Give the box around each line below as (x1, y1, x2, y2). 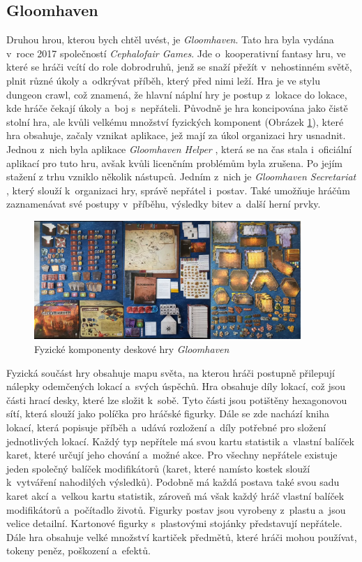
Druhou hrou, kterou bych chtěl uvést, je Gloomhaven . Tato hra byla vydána (6, 32, 334, 47)
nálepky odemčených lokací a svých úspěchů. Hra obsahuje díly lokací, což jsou (6, 379, 346, 394)
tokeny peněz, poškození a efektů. (6, 543, 151, 558)
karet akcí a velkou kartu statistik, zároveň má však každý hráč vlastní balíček (6, 489, 345, 503)
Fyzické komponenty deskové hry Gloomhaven (34, 342, 229, 356)
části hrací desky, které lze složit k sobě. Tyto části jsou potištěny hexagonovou (6, 392, 347, 407)
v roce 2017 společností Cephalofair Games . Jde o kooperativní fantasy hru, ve (6, 45, 346, 60)
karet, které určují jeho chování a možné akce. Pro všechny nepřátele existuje (6, 447, 338, 462)
